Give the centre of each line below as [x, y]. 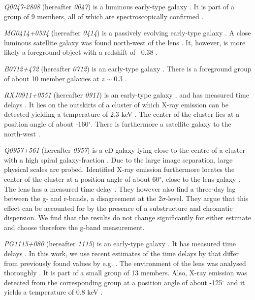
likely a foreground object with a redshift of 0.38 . [81, 52]
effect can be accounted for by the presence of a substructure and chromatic [118, 208]
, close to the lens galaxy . [201, 179]
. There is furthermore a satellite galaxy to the [161, 123]
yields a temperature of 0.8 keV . [53, 292]
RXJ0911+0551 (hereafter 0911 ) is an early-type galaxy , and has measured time [127, 95]
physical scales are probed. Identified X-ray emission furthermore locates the [119, 169]
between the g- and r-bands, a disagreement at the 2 [83, 198]
